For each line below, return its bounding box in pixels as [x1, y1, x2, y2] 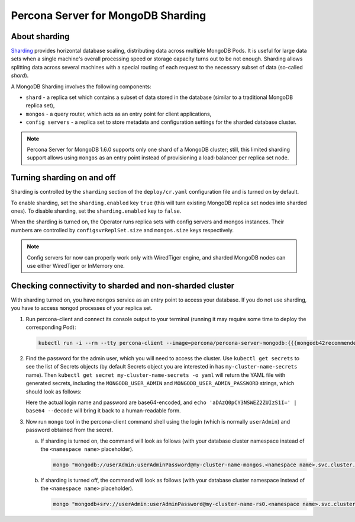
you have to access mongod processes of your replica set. [11, 305, 153, 312]
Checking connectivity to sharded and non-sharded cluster [11, 280, 235, 290]
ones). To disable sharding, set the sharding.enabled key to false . [11, 207, 182, 214]
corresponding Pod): [25, 324, 76, 331]
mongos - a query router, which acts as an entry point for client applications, [25, 110, 212, 117]
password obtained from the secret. [25, 427, 114, 434]
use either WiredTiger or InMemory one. [27, 262, 125, 269]
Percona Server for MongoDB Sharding [11, 9, 206, 22]
